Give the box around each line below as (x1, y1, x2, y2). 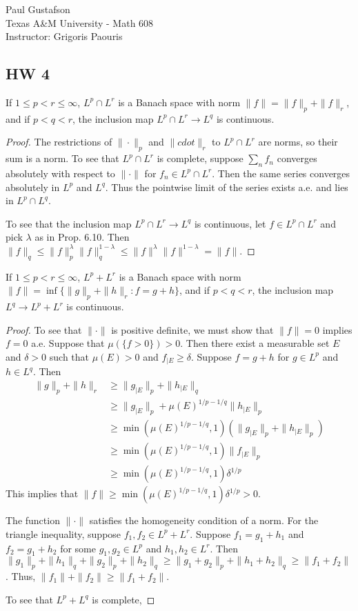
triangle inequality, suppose (6, 526, 121, 541)
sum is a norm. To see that (6, 151, 119, 166)
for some (60, 541, 96, 555)
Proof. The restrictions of (6, 134, 112, 149)
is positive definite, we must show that (111, 322, 274, 337)
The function (6, 513, 60, 528)
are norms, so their (258, 134, 338, 149)
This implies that (6, 486, 79, 501)
